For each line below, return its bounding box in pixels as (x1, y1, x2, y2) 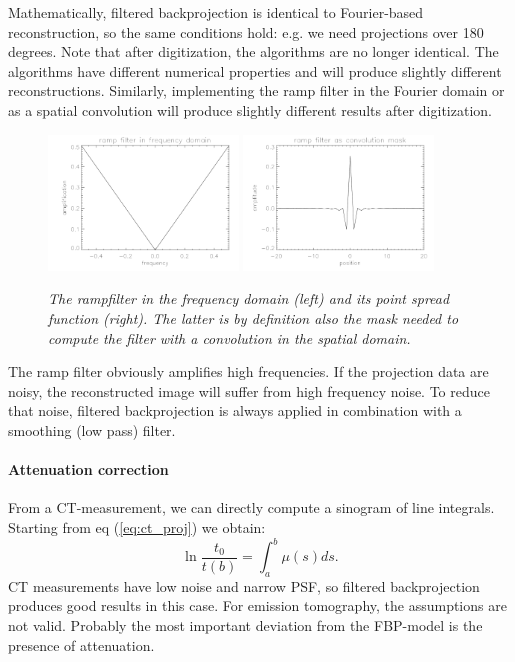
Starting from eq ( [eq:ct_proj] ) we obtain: (8, 516, 266, 537)
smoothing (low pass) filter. (8, 419, 176, 440)
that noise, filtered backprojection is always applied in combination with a (8, 400, 462, 421)
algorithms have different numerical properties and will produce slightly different (8, 60, 502, 81)
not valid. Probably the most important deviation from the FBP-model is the (8, 614, 483, 635)
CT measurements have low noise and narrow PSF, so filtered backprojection (8, 575, 480, 596)
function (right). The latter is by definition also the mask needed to (48, 307, 459, 328)
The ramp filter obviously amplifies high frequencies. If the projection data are (8, 361, 489, 382)
